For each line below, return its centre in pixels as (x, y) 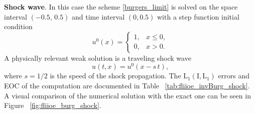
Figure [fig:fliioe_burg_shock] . (53, 105)
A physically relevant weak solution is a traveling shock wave (98, 58)
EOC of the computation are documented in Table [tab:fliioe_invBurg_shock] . (127, 86)
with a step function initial (198, 16)
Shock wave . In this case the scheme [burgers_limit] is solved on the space (121, 7)
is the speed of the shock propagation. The (115, 76)
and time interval (98, 16)
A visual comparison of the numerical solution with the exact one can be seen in (127, 95)
